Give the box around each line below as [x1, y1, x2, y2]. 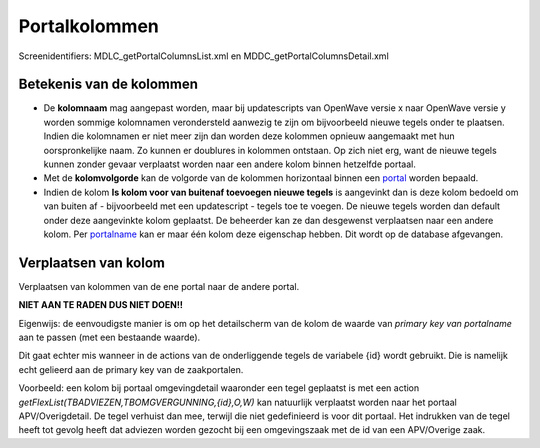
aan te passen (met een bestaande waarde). [18, 331, 201, 344]
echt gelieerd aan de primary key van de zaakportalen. [18, 363, 244, 375]
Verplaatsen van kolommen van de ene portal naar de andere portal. [18, 280, 300, 292]
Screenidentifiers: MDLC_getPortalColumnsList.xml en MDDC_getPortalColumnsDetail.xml [18, 50, 389, 62]
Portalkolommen [18, 15, 160, 37]
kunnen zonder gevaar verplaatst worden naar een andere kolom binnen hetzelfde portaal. [43, 158, 417, 170]
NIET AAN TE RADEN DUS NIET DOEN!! [18, 299, 184, 311]
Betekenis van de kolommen [18, 76, 199, 93]
